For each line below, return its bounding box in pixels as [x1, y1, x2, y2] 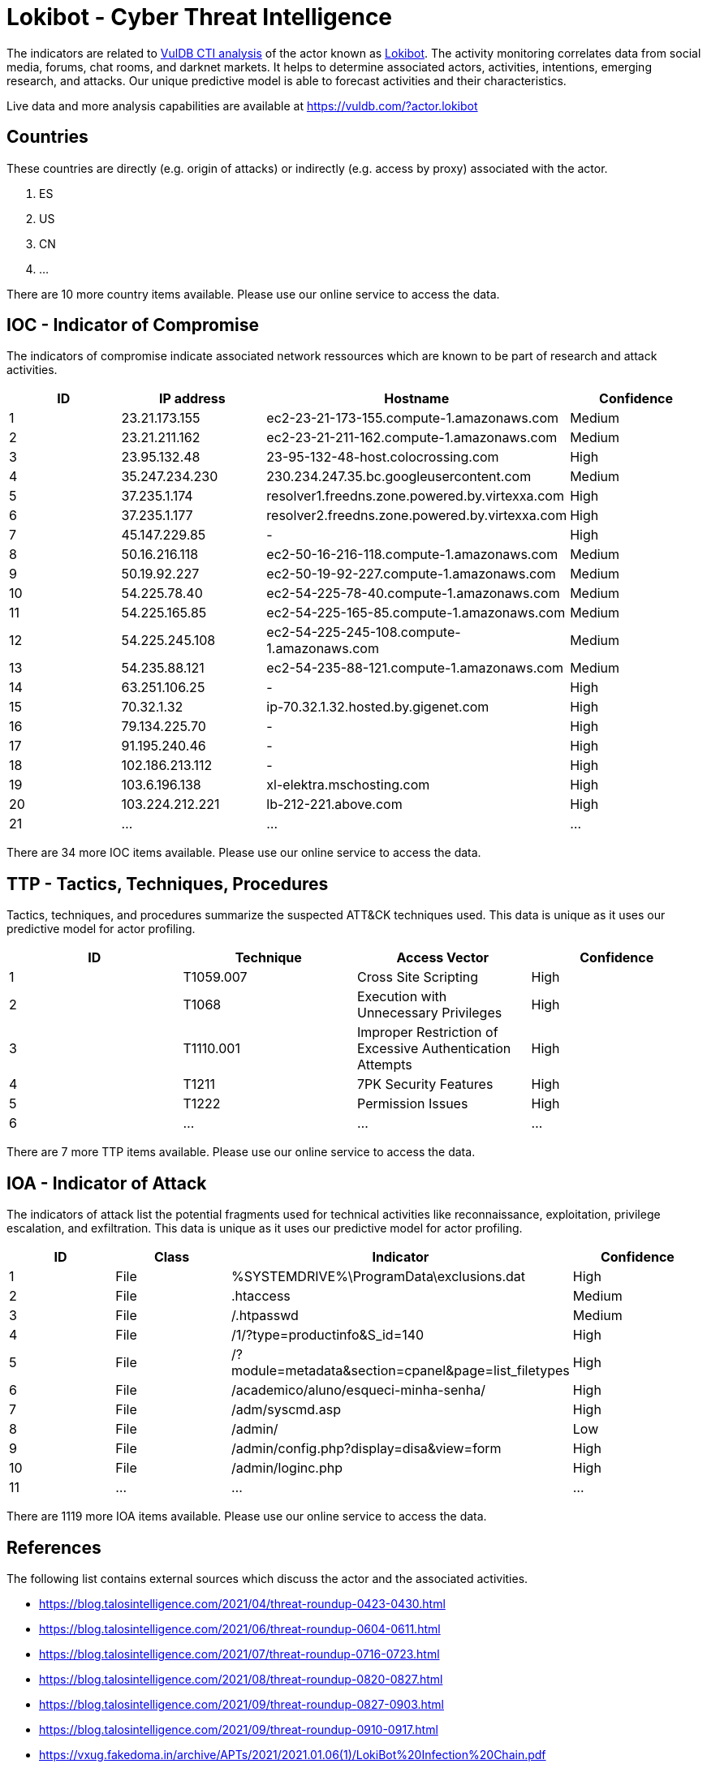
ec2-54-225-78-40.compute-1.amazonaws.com [266, 585, 560, 602]
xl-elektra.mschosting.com [266, 776, 430, 794]
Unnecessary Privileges [357, 1004, 502, 1022]
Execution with [357, 988, 447, 1005]
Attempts [357, 1056, 412, 1073]
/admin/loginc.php [231, 1460, 343, 1477]
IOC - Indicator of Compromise [6, 315, 259, 336]
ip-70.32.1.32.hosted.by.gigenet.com [266, 699, 489, 716]
